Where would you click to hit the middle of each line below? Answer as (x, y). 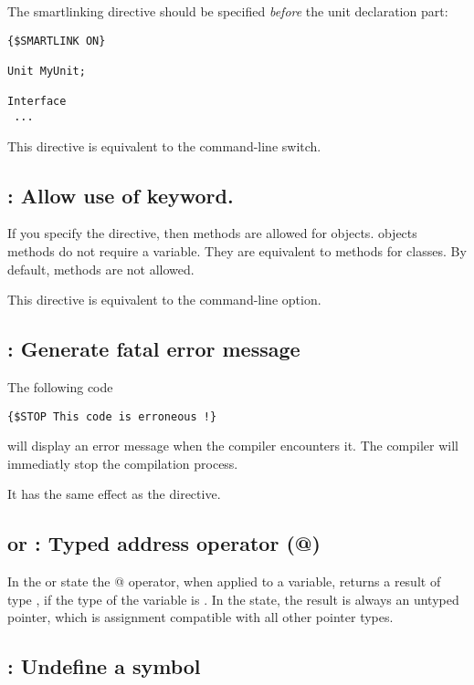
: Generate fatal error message (154, 349)
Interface (37, 102)
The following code (60, 386)
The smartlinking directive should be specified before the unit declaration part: (228, 11)
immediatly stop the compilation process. (123, 463)
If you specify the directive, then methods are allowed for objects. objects (212, 233)
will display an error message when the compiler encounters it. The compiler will (233, 446)
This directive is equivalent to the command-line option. (164, 300)
